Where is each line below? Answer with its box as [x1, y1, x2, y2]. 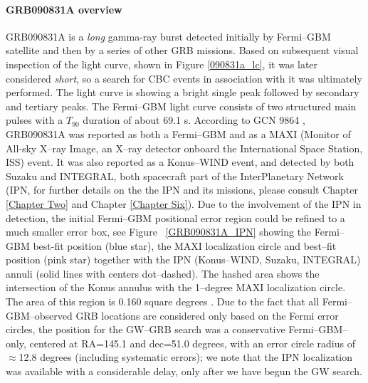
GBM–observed [6, 308, 73, 322]
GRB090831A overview [6, 1, 122, 16]
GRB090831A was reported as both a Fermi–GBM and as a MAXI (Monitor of [6, 126, 351, 141]
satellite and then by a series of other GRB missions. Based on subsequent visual [6, 43, 359, 58]
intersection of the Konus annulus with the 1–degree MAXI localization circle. [6, 280, 346, 295]
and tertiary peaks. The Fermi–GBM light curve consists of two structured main [6, 98, 357, 113]
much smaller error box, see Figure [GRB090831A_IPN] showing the [6, 224, 312, 239]
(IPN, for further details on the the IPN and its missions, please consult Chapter [6, 182, 358, 197]
